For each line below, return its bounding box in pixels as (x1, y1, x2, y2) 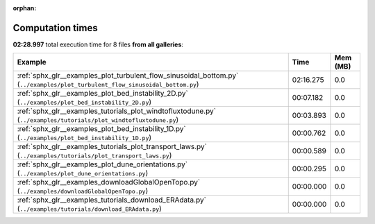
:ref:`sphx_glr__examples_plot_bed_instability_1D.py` (17, 124, 187, 134)
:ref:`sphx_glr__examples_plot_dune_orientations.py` (17, 160, 187, 169)
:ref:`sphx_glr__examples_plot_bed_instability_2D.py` (17, 89, 189, 98)
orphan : (12, 4, 37, 12)
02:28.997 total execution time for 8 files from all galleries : (12, 40, 184, 49)
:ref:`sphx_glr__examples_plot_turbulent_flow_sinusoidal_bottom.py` (17, 71, 239, 80)
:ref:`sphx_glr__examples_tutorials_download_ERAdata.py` (17, 195, 206, 205)
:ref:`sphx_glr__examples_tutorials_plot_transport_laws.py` (17, 142, 208, 152)
